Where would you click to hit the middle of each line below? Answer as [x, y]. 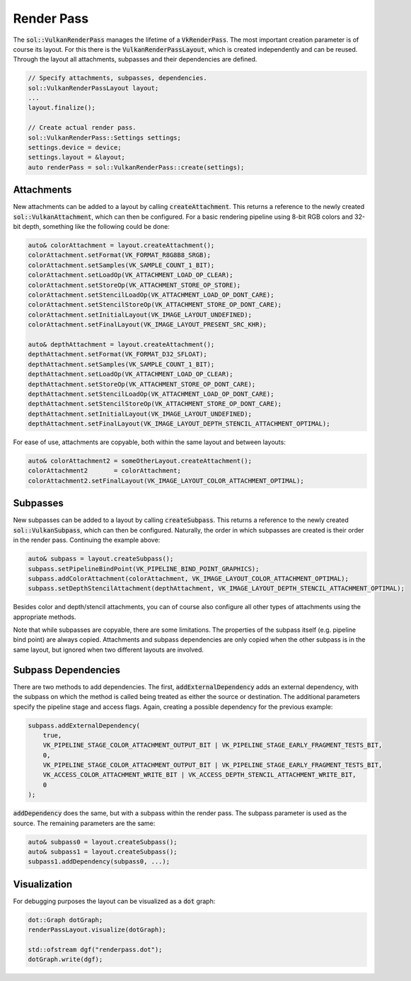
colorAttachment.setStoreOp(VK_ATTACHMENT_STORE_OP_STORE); [134, 285]
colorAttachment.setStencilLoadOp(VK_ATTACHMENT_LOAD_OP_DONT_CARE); [151, 295]
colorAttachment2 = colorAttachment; [105, 471]
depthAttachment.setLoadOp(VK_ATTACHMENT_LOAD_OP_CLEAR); [131, 374]
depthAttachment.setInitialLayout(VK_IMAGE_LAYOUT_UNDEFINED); [140, 414]
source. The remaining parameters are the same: [84, 823]
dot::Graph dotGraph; [65, 920]
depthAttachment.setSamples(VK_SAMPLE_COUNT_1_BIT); [121, 364]
